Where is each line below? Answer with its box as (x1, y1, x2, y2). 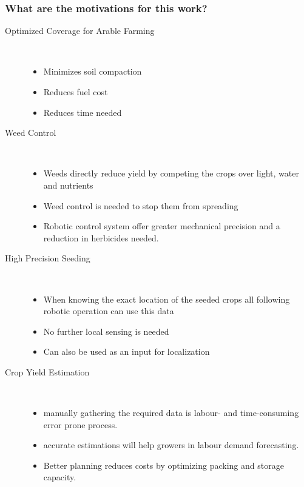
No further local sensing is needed (43, 324, 169, 337)
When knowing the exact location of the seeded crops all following (43, 292, 290, 305)
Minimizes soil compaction (43, 65, 142, 78)
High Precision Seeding (5, 252, 90, 264)
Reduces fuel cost (43, 86, 108, 98)
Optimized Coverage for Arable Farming (5, 24, 155, 37)
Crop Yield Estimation (5, 365, 90, 378)
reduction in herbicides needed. (43, 231, 159, 244)
